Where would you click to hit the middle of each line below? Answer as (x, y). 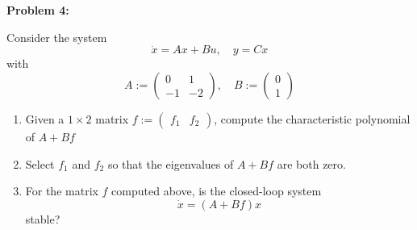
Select (40, 163)
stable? (43, 218)
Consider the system (57, 37)
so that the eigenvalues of (171, 163)
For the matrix (62, 191)
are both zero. (311, 163)
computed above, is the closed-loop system (217, 191)
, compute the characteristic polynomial (312, 119)
